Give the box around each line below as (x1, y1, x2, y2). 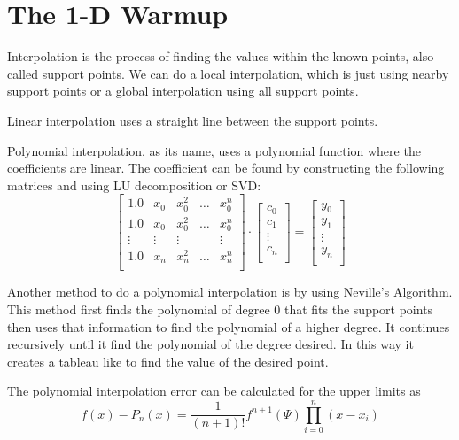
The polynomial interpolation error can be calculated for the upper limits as (7, 382, 421, 400)
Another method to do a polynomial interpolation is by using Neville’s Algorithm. (7, 282, 453, 301)
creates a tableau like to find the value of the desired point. (7, 351, 329, 370)
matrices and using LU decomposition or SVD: (7, 175, 261, 194)
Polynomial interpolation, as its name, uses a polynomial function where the (7, 141, 421, 159)
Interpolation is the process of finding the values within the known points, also (7, 47, 434, 66)
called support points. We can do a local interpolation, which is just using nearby (7, 64, 449, 82)
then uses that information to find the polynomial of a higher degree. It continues (7, 317, 450, 336)
